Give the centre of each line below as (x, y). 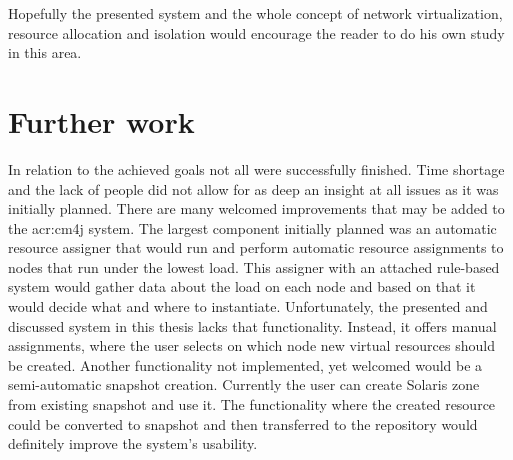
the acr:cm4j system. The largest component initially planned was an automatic (252, 227)
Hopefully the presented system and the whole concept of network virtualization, (255, 13)
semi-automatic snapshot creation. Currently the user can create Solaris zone (244, 384)
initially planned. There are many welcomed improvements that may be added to (256, 208)
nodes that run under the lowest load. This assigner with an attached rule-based (254, 266)
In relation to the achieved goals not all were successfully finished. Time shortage (256, 168)
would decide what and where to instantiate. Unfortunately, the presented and (248, 306)
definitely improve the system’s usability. (133, 443)
